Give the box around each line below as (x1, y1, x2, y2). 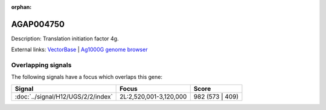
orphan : (11, 4, 32, 10)
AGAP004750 (11, 19, 65, 29)
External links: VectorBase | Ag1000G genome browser (11, 46, 148, 53)
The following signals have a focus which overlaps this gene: (11, 73, 163, 81)
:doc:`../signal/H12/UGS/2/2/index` (14, 92, 113, 100)
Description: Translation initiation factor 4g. (11, 35, 119, 42)
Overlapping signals (11, 61, 72, 69)
